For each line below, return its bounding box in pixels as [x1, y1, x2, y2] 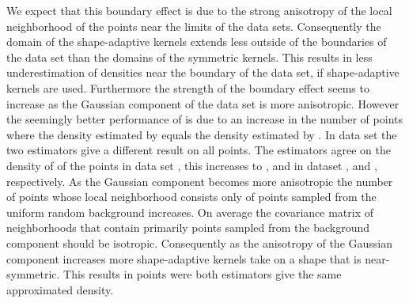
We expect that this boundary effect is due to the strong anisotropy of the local [6, 2, 392, 18]
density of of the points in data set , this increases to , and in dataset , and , [6, 157, 377, 173]
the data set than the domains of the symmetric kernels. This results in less [6, 48, 373, 65]
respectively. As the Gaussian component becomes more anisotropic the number [6, 172, 393, 189]
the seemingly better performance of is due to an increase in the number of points [6, 111, 403, 127]
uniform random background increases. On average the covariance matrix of [6, 203, 373, 220]
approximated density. [6, 281, 114, 297]
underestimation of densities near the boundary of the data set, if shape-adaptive [6, 64, 400, 81]
